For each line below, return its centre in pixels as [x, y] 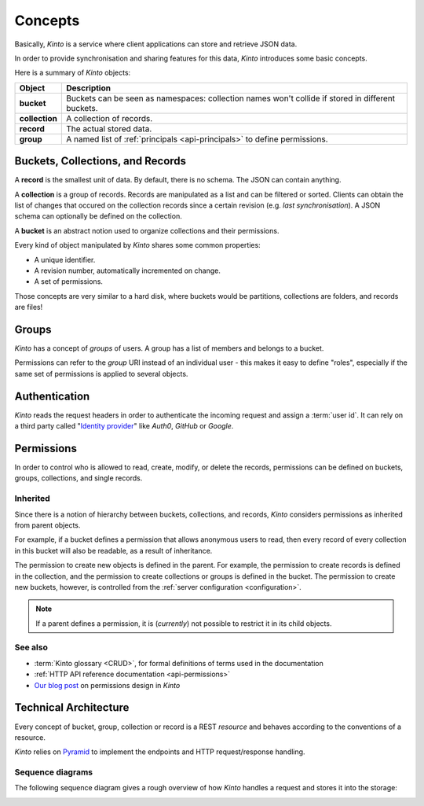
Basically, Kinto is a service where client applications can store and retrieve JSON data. [156, 44]
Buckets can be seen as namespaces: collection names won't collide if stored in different [231, 98]
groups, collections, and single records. [79, 478]
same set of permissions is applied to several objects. [101, 374]
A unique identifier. [65, 259]
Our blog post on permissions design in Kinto [107, 685]
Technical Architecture [72, 708]
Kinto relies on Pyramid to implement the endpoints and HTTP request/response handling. [160, 752]
